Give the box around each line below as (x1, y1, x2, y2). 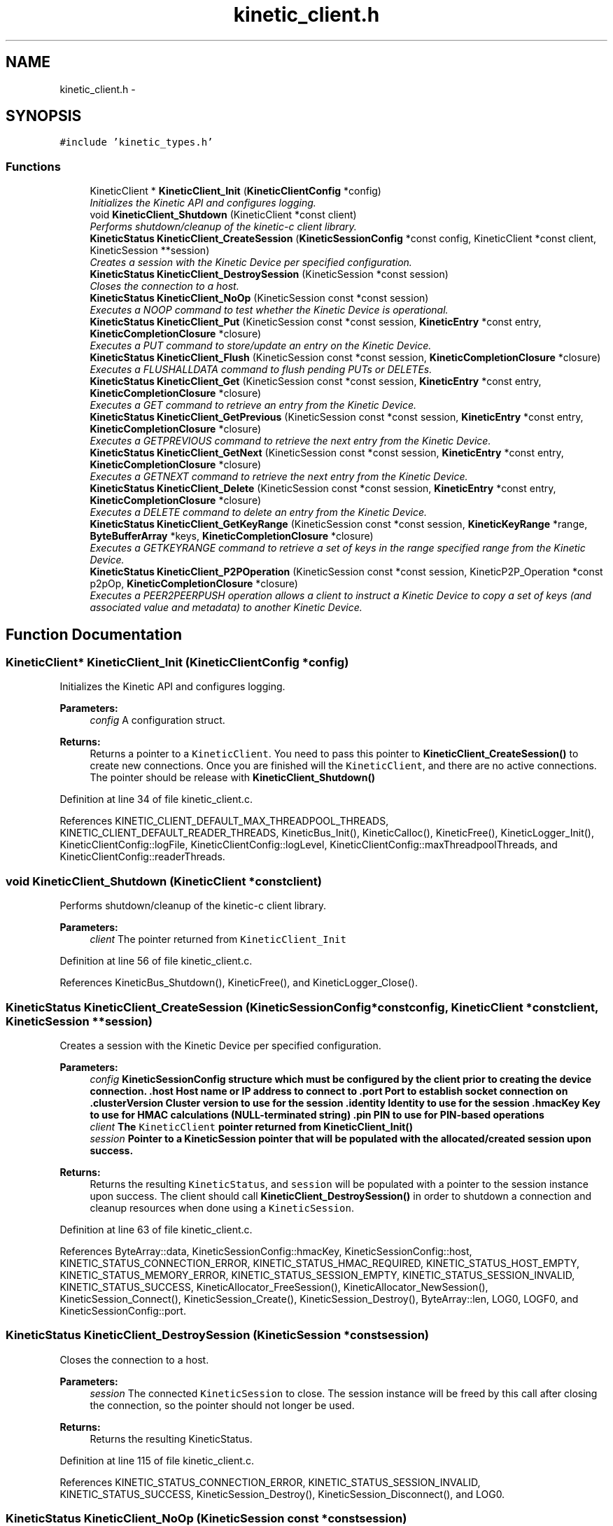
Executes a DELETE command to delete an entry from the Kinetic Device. (90, 506, 428, 519)
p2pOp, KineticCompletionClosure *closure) (90, 577, 298, 590)
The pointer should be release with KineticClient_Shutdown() (90, 771, 375, 784)
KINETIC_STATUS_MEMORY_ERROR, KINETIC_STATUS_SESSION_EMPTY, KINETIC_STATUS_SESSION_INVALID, (59, 1268, 575, 1281)
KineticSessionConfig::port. (59, 1304, 186, 1317)
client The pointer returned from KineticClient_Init (90, 933, 346, 946)
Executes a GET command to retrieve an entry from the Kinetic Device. (90, 399, 417, 412)
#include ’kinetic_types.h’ (59, 136, 213, 148)
